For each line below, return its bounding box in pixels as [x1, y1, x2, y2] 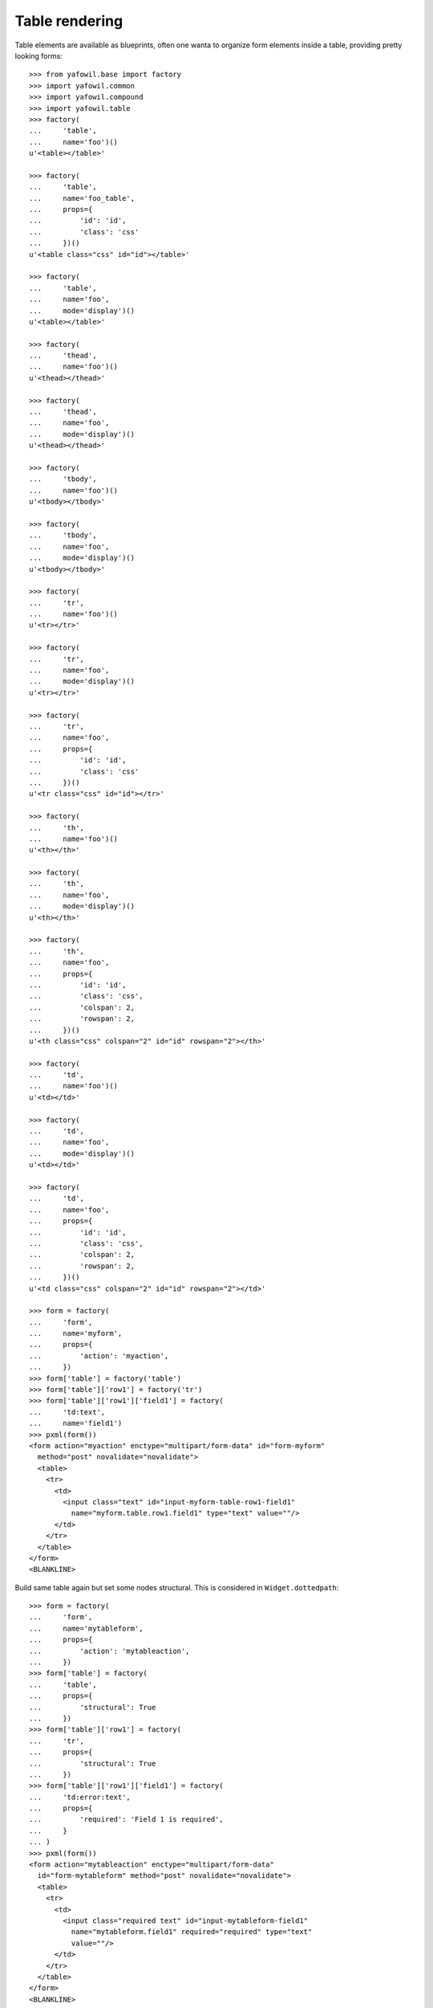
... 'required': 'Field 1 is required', [29, 1815, 224, 1824]
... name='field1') [29, 1418, 123, 1428]
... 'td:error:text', [29, 1792, 132, 1802]
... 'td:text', [29, 1407, 106, 1417]
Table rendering [14, 12, 123, 30]
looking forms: [14, 51, 63, 60]
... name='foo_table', [29, 194, 136, 202]
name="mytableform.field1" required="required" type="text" [71, 1928, 313, 1937]
